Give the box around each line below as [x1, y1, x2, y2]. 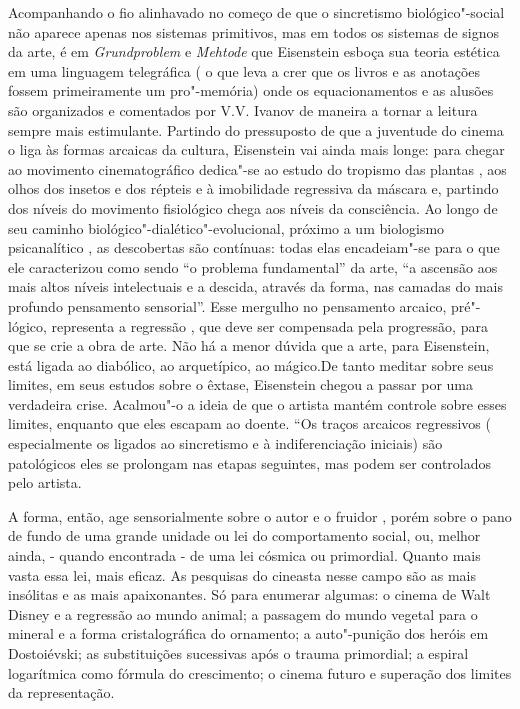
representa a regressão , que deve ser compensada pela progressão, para [51, 315, 488, 336]
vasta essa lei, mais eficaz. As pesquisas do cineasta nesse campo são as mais [8, 564, 476, 585]
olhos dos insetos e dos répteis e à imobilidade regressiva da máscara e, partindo [8, 178, 499, 199]
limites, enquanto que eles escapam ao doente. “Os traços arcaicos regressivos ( [8, 413, 491, 434]
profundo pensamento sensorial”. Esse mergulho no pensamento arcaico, [8, 295, 447, 316]
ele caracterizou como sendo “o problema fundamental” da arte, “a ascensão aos [8, 256, 498, 277]
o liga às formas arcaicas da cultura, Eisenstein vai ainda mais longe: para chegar [8, 139, 505, 160]
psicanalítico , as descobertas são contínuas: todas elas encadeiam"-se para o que [8, 237, 500, 258]
